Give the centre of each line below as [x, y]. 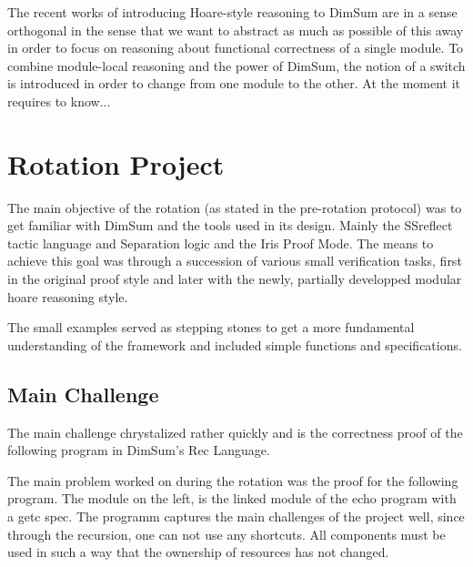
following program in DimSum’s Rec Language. [139, 450]
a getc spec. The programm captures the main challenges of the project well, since [236, 516]
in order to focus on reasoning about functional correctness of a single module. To [236, 48]
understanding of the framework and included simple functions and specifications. [235, 344]
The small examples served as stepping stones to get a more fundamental [211, 327]
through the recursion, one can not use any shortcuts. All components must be [226, 534]
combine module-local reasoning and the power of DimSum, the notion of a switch [236, 65]
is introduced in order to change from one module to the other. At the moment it [234, 83]
